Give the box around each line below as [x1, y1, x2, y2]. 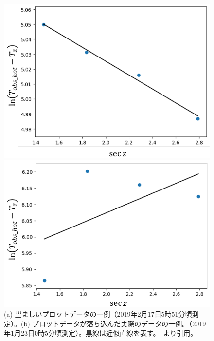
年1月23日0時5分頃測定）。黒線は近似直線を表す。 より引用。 [4, 328, 197, 338]
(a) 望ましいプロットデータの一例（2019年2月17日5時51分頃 [4, 309, 192, 319]
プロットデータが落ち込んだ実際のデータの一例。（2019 [32, 318, 206, 328]
